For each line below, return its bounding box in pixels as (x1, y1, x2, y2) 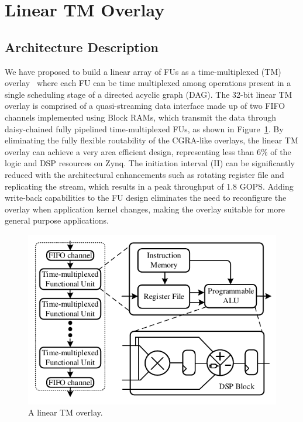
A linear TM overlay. (28, 406, 103, 418)
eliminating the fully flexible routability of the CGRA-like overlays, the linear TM (5, 134, 298, 146)
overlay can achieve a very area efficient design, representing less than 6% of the (5, 145, 291, 157)
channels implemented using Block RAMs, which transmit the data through (5, 111, 276, 123)
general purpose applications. (5, 214, 109, 227)
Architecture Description (5, 37, 159, 56)
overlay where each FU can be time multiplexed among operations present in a (5, 77, 291, 89)
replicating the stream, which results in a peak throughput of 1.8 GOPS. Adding (5, 180, 294, 192)
